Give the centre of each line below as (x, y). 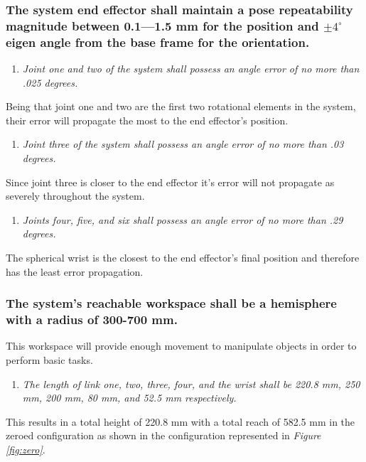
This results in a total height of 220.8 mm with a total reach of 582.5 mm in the (181, 421)
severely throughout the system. (75, 196)
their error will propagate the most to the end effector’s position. (147, 120)
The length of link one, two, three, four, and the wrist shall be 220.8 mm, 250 (191, 383)
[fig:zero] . (26, 449)
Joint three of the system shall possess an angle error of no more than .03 (183, 144)
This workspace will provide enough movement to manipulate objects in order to (181, 346)
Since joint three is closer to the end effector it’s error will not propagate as (170, 182)
